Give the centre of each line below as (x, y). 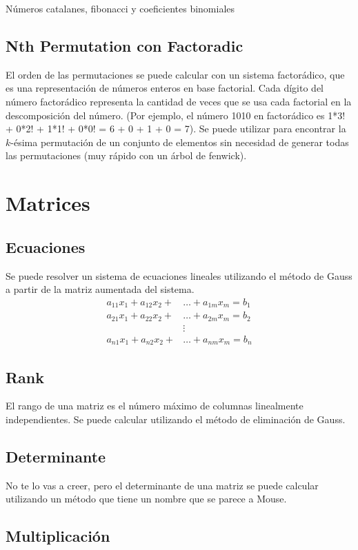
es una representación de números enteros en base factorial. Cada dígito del (165, 88)
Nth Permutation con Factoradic (125, 45)
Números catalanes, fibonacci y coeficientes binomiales (120, 8)
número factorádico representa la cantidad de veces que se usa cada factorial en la (179, 101)
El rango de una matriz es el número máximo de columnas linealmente (155, 406)
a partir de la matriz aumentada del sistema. (100, 289)
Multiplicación (58, 536)
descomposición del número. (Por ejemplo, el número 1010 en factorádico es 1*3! (176, 115)
